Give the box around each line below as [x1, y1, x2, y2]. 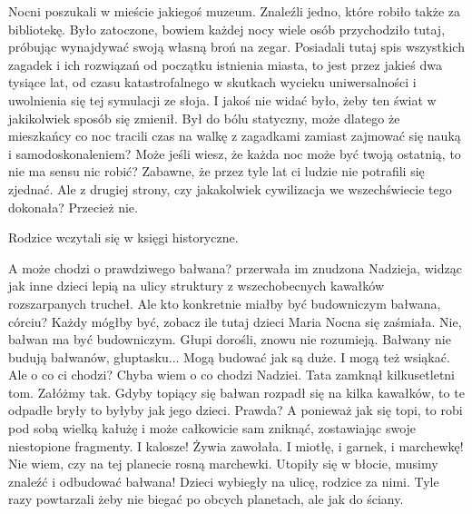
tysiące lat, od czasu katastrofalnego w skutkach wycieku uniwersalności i [8, 73, 417, 92]
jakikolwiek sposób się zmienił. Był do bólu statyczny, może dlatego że [8, 108, 400, 127]
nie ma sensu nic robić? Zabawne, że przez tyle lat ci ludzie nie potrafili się [8, 162, 425, 181]
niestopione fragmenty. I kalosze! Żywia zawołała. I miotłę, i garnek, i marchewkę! [8, 436, 464, 455]
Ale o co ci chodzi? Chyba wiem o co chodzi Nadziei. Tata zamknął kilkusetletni [8, 365, 455, 384]
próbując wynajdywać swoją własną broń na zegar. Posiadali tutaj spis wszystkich [8, 37, 465, 56]
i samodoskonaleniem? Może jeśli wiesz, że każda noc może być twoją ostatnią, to [8, 143, 461, 163]
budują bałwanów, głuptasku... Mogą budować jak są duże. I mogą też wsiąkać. [8, 347, 450, 366]
